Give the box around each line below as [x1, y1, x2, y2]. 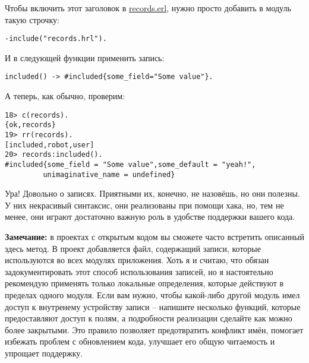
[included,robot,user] [5, 140, 94, 149]
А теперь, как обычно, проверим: [5, 90, 125, 102]
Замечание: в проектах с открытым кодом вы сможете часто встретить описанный [5, 231, 304, 243]
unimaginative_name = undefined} [43, 170, 175, 179]
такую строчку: [5, 13, 59, 26]
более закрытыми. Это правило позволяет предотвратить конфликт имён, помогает [5, 323, 304, 336]
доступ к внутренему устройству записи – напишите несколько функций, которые [5, 300, 301, 313]
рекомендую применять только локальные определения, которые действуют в [5, 277, 284, 289]
